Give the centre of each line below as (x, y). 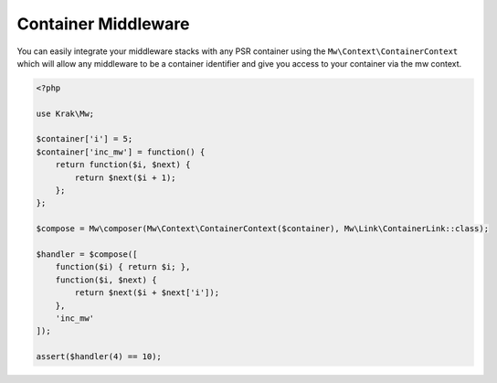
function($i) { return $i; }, (123, 267)
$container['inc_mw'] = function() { (121, 152)
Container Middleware (103, 24)
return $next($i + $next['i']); (147, 293)
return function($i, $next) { (123, 165)
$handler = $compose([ (87, 255)
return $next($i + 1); (126, 177)
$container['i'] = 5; (85, 139)
